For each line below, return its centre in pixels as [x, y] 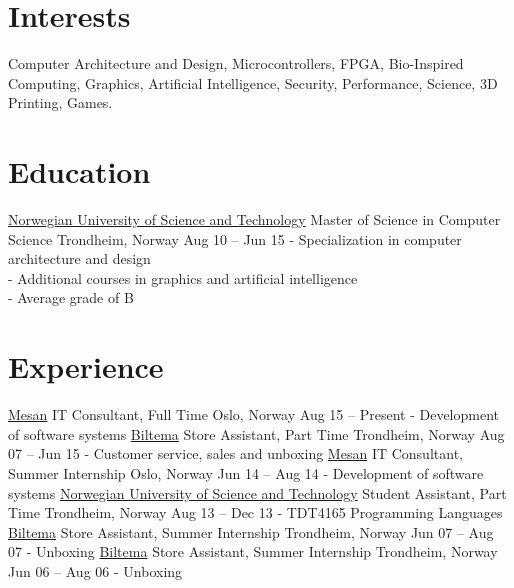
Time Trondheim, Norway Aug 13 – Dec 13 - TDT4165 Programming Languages [255, 512]
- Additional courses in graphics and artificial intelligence [183, 277]
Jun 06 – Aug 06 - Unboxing [95, 570]
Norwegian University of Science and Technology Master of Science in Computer [254, 219]
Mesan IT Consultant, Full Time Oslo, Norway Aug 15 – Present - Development [253, 414]
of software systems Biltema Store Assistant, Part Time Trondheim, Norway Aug [256, 433]
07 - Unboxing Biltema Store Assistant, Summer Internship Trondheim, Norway [253, 551]
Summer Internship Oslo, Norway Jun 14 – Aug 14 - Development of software [246, 472]
